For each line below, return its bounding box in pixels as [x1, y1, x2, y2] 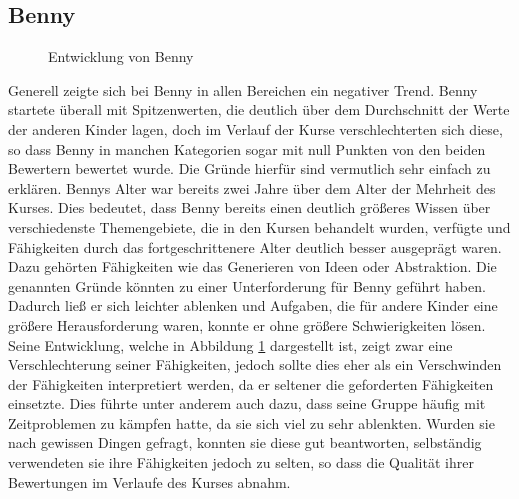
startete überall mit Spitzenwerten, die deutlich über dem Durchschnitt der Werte [8, 99, 510, 120]
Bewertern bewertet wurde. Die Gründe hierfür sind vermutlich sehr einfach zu [8, 158, 491, 179]
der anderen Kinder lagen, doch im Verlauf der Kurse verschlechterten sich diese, [8, 118, 503, 139]
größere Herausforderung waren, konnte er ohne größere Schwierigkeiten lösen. [8, 314, 486, 335]
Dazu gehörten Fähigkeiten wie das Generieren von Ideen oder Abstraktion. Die [8, 256, 497, 277]
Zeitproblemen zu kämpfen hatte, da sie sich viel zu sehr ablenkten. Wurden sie [8, 412, 495, 433]
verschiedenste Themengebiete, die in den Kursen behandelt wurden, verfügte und [8, 216, 511, 237]
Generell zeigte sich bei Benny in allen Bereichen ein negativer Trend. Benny [8, 79, 478, 100]
